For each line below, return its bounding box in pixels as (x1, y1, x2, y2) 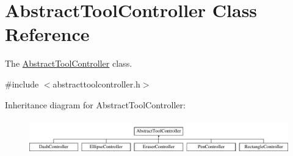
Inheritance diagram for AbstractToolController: (5, 98, 186, 111)
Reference (5, 21, 90, 46)
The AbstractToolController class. (5, 57, 132, 70)
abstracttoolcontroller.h (52, 77, 140, 90)
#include (5, 77, 39, 90)
